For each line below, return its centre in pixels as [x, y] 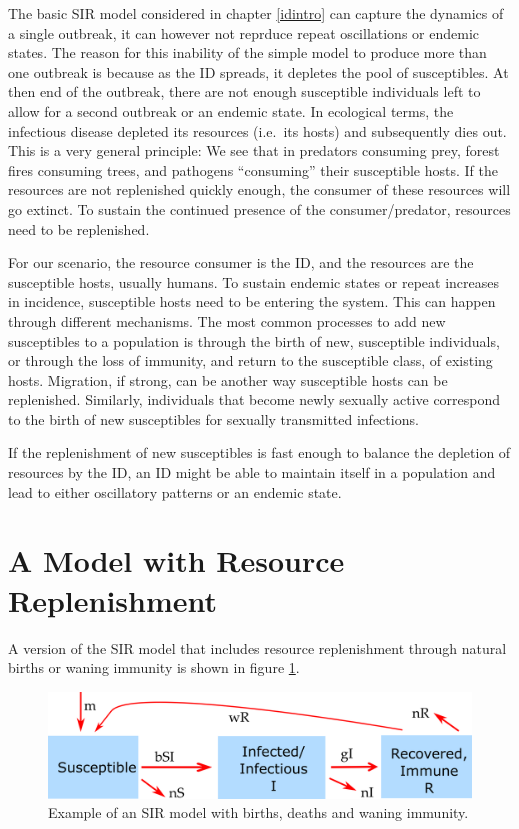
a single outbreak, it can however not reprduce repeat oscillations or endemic [244, 32]
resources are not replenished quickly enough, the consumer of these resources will [259, 189]
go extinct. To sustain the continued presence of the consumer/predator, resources [259, 208]
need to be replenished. [79, 228]
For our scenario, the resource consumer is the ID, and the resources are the [241, 262]
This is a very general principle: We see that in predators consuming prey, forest [254, 150]
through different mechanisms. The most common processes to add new [227, 320]
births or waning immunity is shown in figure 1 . [154, 667]
